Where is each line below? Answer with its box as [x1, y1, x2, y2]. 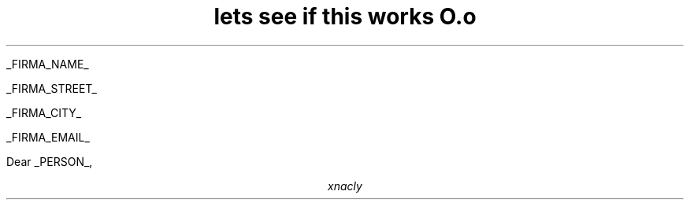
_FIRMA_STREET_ [6, 81, 98, 95]
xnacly [328, 178, 362, 193]
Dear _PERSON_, [6, 154, 93, 168]
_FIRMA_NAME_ [6, 57, 89, 71]
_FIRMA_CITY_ [6, 105, 82, 120]
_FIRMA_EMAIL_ [6, 130, 90, 144]
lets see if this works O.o [213, 3, 477, 30]
